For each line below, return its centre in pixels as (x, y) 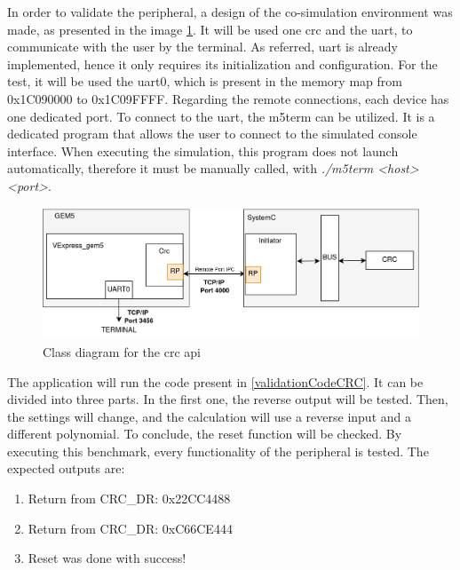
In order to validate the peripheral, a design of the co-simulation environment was (230, 12)
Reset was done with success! (107, 558)
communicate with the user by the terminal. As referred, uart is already (202, 47)
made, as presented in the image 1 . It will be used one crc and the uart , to (210, 29)
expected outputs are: (66, 468)
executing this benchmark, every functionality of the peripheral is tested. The (218, 451)
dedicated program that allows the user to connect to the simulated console (212, 134)
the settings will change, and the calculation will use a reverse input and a (209, 416)
